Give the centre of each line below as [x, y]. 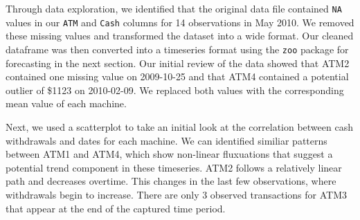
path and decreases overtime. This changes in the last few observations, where [171, 181]
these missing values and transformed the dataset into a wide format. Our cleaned [180, 36]
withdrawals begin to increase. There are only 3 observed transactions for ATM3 [176, 194]
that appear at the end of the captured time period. [116, 208]
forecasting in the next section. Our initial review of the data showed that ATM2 [178, 63]
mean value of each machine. [66, 103]
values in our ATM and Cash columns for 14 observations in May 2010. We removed [180, 22]
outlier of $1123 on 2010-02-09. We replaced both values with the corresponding [175, 90]
